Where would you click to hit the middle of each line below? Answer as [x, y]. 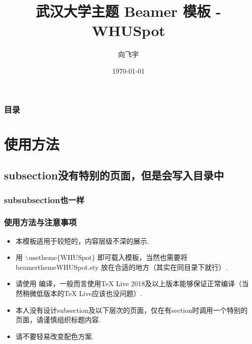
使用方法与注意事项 [41, 222]
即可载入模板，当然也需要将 [143, 257]
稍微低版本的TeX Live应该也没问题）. [82, 293]
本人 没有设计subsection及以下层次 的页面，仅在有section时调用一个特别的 [132, 310]
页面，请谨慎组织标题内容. [58, 320]
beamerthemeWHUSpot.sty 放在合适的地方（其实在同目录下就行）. [122, 267]
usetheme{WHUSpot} [62, 258]
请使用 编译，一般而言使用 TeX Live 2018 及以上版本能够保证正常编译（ [129, 283]
